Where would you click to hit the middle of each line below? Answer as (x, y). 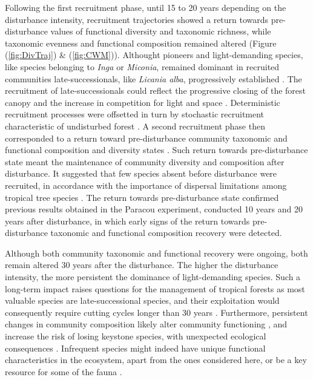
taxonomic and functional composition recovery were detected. (166, 233)
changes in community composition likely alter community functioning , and (146, 324)
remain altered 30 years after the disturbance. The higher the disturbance (142, 265)
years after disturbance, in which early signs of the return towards (127, 221)
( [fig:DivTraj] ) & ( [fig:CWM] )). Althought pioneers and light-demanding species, (154, 55)
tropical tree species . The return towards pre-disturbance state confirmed (142, 197)
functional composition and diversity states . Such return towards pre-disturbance (156, 150)
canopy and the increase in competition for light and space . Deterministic (143, 102)
